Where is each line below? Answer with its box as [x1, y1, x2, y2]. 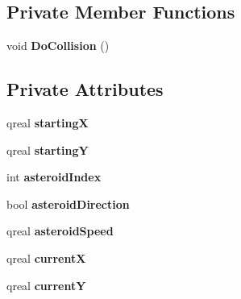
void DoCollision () [6, 37, 110, 54]
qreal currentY [6, 276, 86, 293]
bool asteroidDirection [6, 195, 130, 212]
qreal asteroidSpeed [6, 222, 114, 239]
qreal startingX [6, 114, 89, 131]
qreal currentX [6, 249, 86, 266]
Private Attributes [6, 77, 164, 102]
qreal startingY [6, 141, 89, 158]
